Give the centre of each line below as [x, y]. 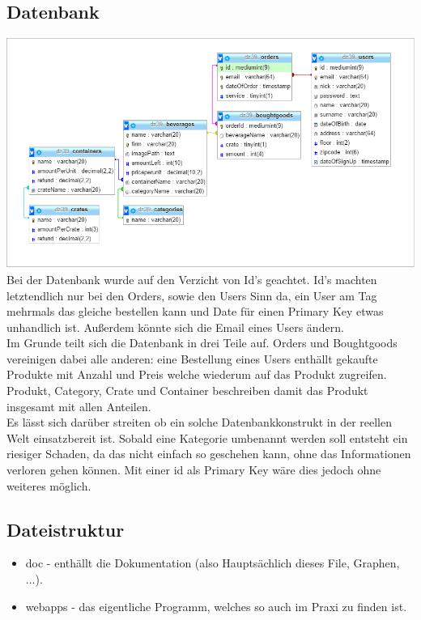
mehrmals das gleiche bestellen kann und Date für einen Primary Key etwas [195, 311]
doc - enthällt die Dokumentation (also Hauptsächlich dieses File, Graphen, [213, 563]
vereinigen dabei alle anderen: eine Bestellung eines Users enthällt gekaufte [192, 358]
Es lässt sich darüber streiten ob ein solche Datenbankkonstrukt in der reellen [199, 422]
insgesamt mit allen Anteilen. [79, 406]
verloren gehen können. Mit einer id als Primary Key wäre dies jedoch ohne [194, 470]
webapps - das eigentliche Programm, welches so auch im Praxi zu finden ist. [216, 606]
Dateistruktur [66, 529]
